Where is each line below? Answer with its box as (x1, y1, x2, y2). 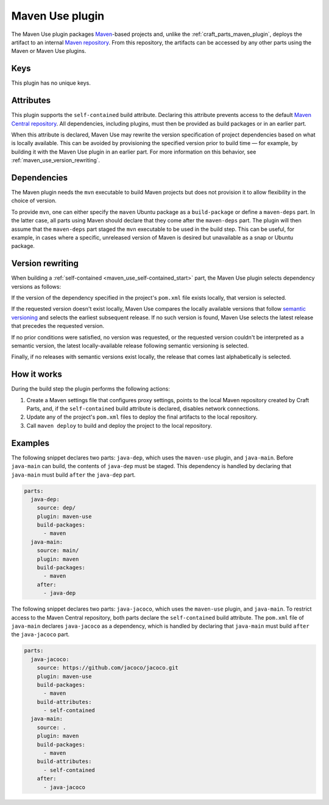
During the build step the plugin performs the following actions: (11, 385, 171, 392)
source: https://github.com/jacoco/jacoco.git (37, 664, 179, 672)
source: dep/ (37, 505, 76, 511)
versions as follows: (11, 283, 61, 290)
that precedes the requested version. (11, 322, 105, 330)
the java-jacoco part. (11, 631, 70, 638)
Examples (11, 438, 50, 448)
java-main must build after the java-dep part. (11, 471, 136, 478)
